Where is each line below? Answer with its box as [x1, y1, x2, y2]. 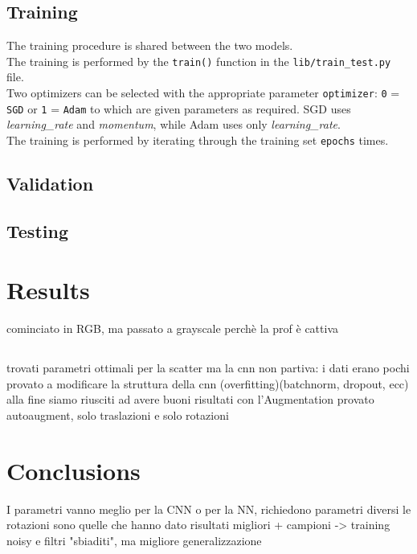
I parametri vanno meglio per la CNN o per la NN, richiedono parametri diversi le [6, 500, 411, 517]
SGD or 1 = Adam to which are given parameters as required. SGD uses [6, 100, 351, 117]
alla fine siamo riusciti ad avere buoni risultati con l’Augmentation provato [6, 391, 374, 408]
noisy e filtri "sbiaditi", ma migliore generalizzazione [6, 531, 262, 548]
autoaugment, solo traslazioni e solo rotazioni [6, 407, 229, 424]
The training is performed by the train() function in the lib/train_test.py [6, 52, 391, 69]
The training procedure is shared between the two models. [6, 37, 293, 54]
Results [6, 273, 90, 306]
